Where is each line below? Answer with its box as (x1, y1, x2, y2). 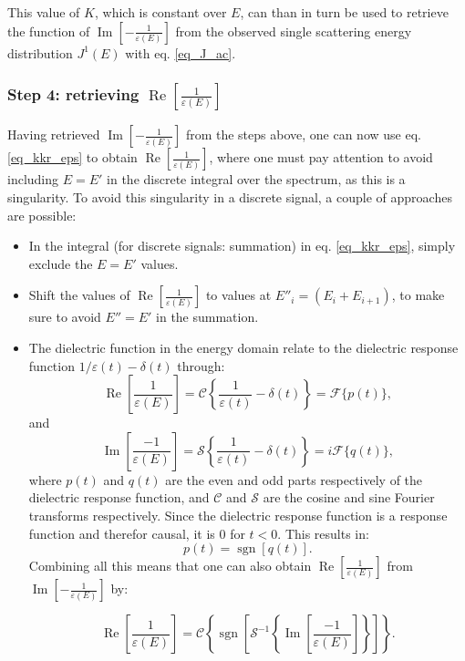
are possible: (7, 205, 77, 224)
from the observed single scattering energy (175, 21, 412, 40)
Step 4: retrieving (7, 83, 139, 106)
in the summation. (156, 307, 259, 326)
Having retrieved (7, 125, 100, 144)
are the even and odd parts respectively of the (165, 470, 423, 489)
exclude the (28, 253, 93, 273)
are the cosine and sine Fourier (263, 488, 435, 507)
